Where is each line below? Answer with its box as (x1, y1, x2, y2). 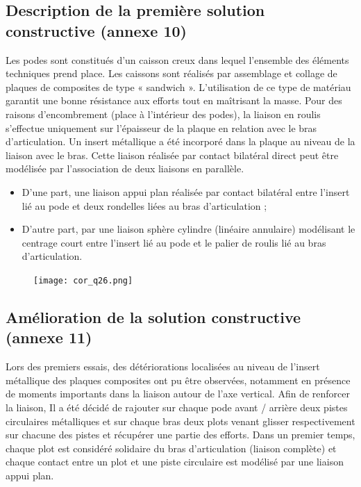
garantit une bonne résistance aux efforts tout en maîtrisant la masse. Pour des (6, 93, 342, 108)
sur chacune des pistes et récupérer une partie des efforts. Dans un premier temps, (6, 427, 355, 442)
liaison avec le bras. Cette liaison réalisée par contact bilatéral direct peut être (6, 147, 339, 162)
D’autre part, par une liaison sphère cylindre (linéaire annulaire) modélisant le (22, 222, 355, 236)
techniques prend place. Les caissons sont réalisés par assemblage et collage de (6, 66, 337, 81)
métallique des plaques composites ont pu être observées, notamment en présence (6, 372, 351, 387)
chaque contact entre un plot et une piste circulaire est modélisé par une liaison (6, 454, 344, 469)
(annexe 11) (6, 327, 92, 348)
